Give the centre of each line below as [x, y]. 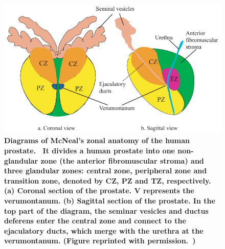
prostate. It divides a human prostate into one [89, 150]
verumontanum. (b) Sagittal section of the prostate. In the [110, 200]
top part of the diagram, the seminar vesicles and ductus [106, 210]
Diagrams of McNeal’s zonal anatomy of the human [97, 140]
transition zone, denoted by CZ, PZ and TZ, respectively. [108, 180]
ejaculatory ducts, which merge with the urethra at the [104, 230]
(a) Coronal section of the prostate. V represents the [99, 190]
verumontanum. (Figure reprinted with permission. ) [100, 241]
